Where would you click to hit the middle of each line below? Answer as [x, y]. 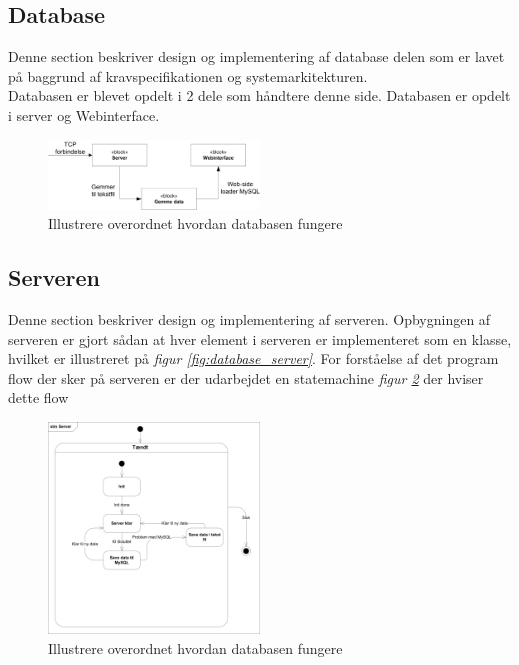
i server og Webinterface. [84, 114]
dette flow [38, 397]
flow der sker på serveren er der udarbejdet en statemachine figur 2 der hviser [246, 377]
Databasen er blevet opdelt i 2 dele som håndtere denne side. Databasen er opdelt [259, 95]
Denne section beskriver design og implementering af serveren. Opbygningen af [249, 318]
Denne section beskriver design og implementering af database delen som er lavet [256, 56]
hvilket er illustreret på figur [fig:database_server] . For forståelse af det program [253, 358]
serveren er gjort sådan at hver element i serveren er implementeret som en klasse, [260, 338]
